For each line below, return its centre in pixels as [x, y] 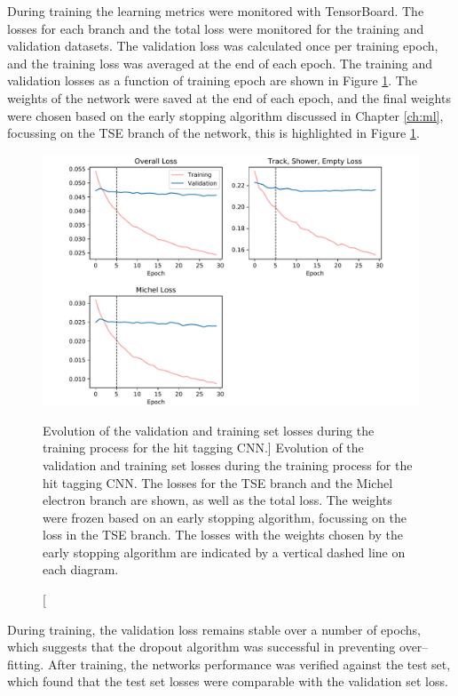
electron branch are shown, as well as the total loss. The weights [217, 500]
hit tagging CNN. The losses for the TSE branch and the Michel [218, 482]
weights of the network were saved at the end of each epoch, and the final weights [229, 97]
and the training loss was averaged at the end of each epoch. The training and [220, 63]
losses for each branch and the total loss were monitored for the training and [216, 28]
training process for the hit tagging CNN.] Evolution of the [203, 448]
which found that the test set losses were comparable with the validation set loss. [228, 681]
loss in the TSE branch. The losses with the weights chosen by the [223, 535]
